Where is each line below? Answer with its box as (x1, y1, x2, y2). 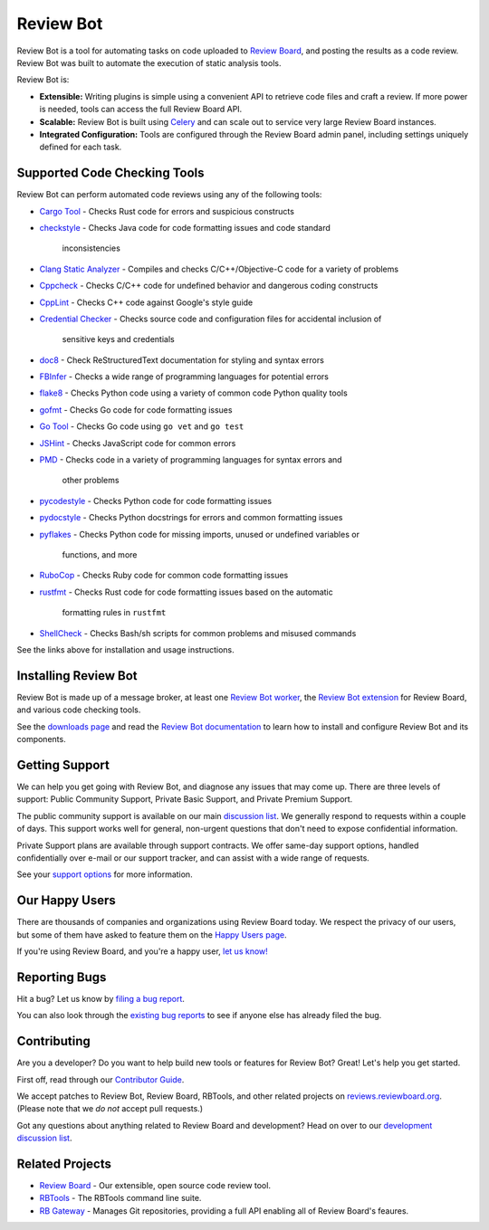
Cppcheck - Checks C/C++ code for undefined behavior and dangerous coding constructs (39, 281, 379, 291)
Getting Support (16, 757, 110, 773)
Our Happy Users (16, 892, 117, 909)
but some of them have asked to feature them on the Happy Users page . (16, 929, 287, 940)
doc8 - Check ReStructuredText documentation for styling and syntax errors (39, 354, 325, 366)
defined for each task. (39, 141, 122, 153)
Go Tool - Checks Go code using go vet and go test (39, 421, 244, 432)
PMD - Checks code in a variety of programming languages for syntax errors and (39, 454, 343, 465)
